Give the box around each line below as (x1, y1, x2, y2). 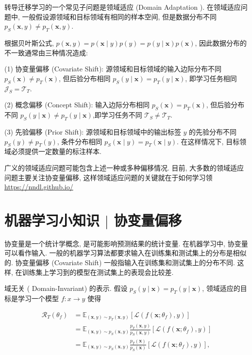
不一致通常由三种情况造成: (4, 47, 88, 57)
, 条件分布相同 (57, 136, 102, 146)
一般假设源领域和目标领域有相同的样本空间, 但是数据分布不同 (22, 11, 217, 21)
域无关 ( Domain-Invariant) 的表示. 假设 (4, 283, 128, 293)
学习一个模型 (17, 293, 59, 304)
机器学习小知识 (4, 210, 100, 230)
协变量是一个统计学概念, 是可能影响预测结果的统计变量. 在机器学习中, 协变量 (4, 238, 248, 248)
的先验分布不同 (189, 126, 237, 136)
